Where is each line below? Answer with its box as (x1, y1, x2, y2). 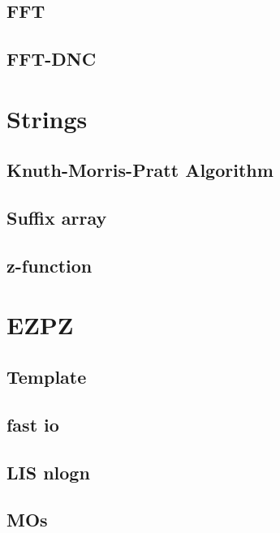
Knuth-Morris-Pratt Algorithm (6, 157, 274, 183)
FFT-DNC (6, 46, 97, 71)
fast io (6, 411, 59, 436)
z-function (6, 252, 93, 277)
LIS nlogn (6, 459, 90, 484)
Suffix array (6, 205, 107, 230)
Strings (6, 101, 88, 135)
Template (6, 364, 87, 389)
